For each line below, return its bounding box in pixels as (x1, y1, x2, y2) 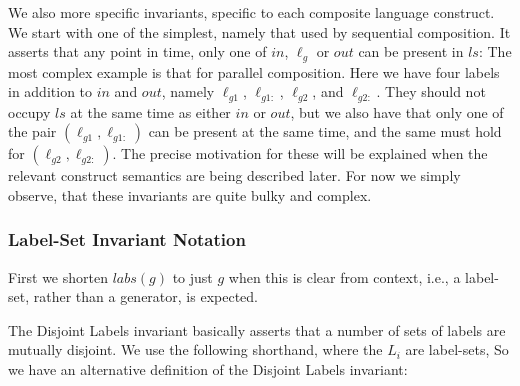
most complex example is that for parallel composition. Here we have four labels (8, 61, 500, 82)
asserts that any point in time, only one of (8, 41, 267, 62)
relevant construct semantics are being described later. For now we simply (8, 165, 461, 186)
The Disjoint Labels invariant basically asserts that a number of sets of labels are (8, 319, 506, 340)
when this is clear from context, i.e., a (228, 266, 461, 287)
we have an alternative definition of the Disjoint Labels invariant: (8, 359, 408, 380)
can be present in (358, 41, 464, 62)
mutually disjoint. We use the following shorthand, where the (8, 339, 383, 360)
